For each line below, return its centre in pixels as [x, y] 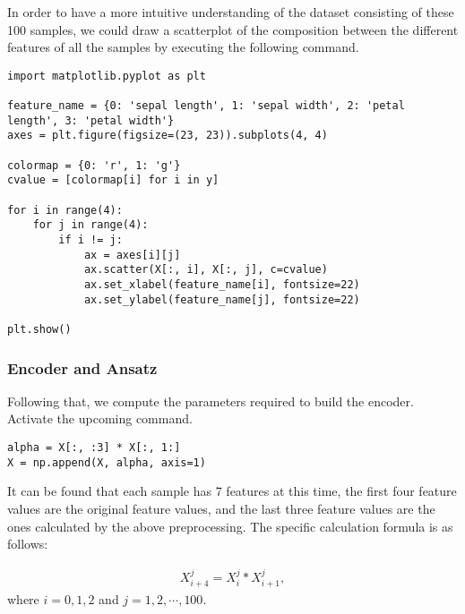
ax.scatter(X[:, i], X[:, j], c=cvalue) [206, 270]
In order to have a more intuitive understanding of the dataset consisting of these [231, 12]
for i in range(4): [65, 210]
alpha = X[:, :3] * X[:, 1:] [94, 448]
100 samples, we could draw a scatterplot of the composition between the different [233, 29]
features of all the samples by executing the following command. [183, 47]
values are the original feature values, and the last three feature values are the [221, 508]
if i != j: [90, 240]
